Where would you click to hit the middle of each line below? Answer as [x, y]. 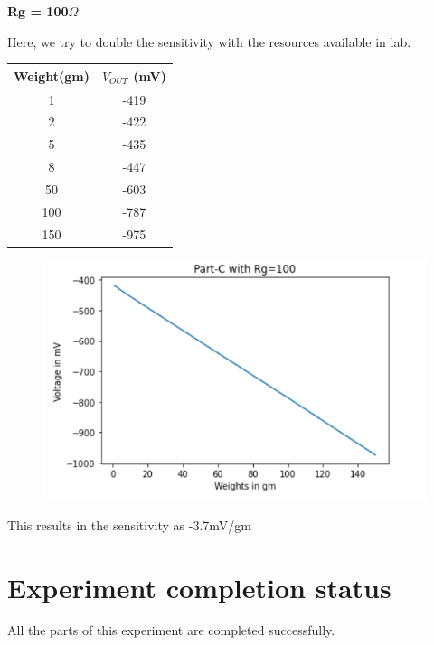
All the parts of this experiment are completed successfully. [171, 630]
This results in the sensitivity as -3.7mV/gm [129, 524]
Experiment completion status [199, 587]
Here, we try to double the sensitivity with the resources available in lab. [209, 41]
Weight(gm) [52, 75]
